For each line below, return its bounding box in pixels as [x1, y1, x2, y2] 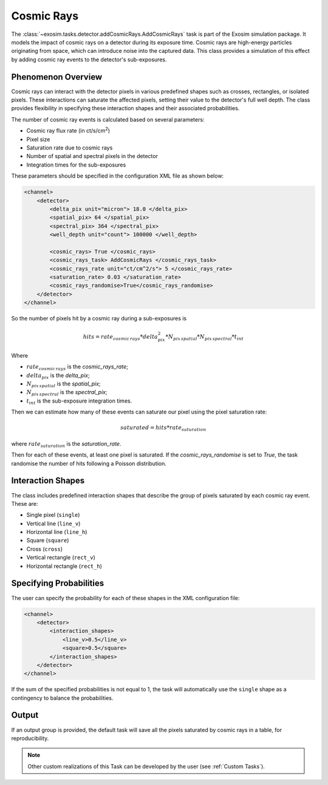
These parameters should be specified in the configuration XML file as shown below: [11, 172, 224, 179]
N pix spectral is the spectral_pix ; [26, 389, 108, 398]
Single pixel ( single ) [26, 511, 80, 519]
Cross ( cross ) [26, 545, 63, 553]
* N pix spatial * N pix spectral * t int [165, 333, 244, 342]
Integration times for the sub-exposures [26, 161, 126, 168]
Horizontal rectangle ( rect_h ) [26, 562, 103, 570]
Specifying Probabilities [11, 578, 104, 589]
